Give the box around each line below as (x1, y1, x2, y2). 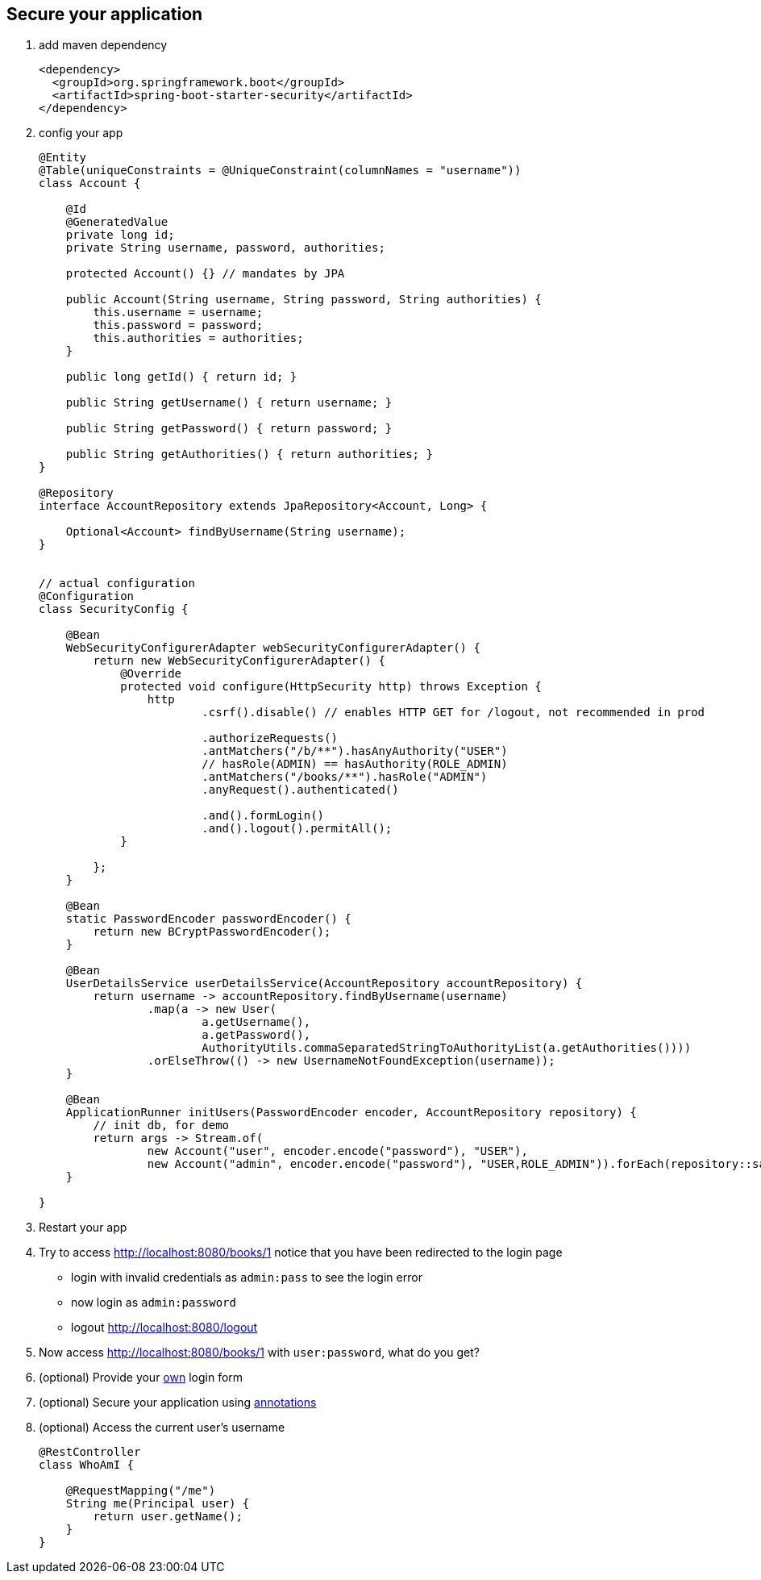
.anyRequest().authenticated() (202, 783, 399, 797)
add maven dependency (39, 38, 168, 52)
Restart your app (39, 1220, 127, 1235)
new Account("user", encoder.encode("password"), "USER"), (147, 1144, 528, 1158)
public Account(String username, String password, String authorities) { (65, 293, 542, 306)
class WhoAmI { (39, 1458, 135, 1472)
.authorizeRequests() (202, 732, 338, 745)
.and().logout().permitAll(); (202, 822, 393, 836)
